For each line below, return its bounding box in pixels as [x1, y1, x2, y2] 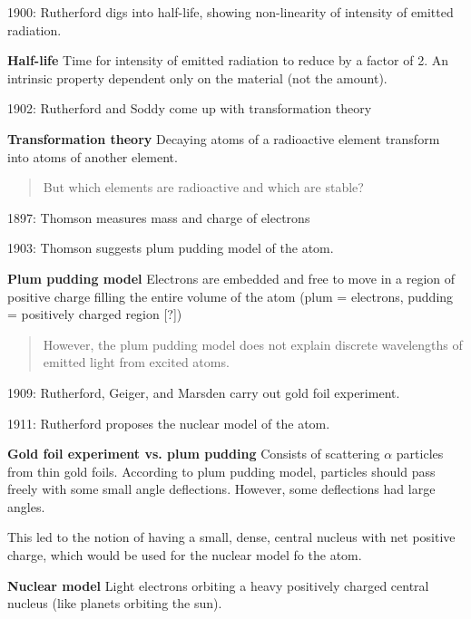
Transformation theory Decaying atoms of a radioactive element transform [7, 129, 440, 148]
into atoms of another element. [7, 147, 178, 166]
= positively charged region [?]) [7, 305, 182, 324]
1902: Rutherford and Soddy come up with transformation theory [7, 99, 372, 118]
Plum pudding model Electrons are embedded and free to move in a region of [7, 268, 456, 287]
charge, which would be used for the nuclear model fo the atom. [7, 546, 362, 565]
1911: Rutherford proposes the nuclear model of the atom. [7, 413, 330, 432]
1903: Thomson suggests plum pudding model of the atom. [7, 238, 334, 257]
